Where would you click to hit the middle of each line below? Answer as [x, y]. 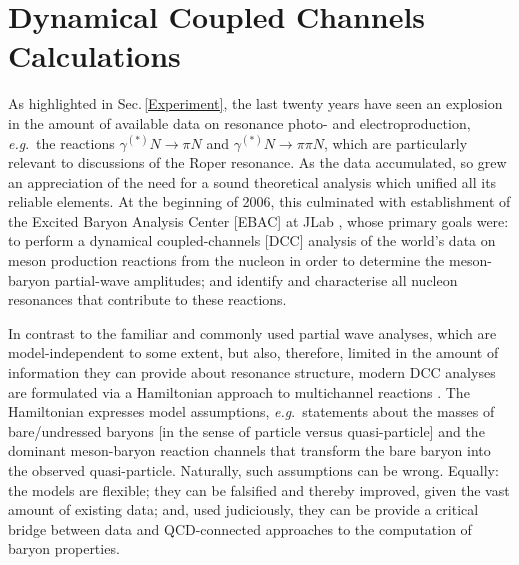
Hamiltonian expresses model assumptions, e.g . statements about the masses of [251, 411]
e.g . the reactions [61, 142]
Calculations [94, 55]
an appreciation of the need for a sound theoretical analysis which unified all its [252, 181]
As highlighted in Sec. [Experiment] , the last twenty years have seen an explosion [255, 103]
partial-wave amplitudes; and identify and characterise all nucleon [256, 279]
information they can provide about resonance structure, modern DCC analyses [252, 372]
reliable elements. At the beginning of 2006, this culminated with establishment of [259, 201]
